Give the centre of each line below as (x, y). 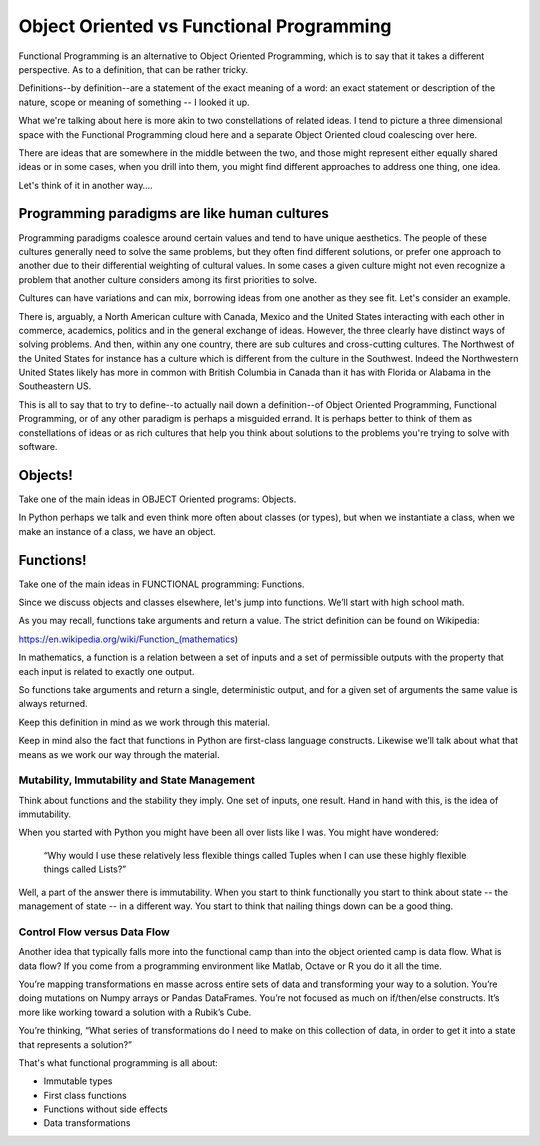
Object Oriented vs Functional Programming (205, 26)
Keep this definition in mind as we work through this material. (144, 722)
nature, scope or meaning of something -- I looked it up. (134, 102)
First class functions (85, 1095)
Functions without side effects (106, 1109)
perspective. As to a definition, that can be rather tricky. (133, 69)
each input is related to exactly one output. (106, 671)
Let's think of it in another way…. (86, 185)
